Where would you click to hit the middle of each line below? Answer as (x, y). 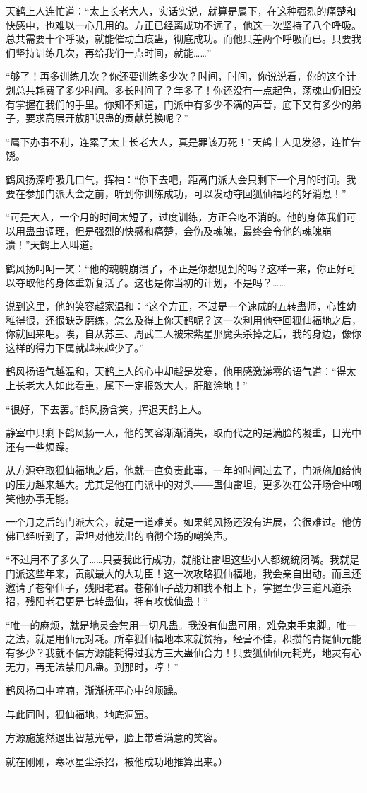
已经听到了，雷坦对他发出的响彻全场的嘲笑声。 (124, 535)
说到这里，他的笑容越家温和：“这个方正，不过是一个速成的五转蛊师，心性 (176, 306)
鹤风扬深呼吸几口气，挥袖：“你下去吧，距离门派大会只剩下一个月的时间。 (176, 179)
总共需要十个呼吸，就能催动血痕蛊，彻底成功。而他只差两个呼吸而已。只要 (179, 39)
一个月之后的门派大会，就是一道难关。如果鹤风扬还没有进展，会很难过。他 (179, 522)
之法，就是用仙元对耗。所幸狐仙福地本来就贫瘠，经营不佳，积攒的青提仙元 (179, 638)
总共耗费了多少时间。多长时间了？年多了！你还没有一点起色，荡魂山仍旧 (183, 89)
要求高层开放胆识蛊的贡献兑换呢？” (107, 118)
